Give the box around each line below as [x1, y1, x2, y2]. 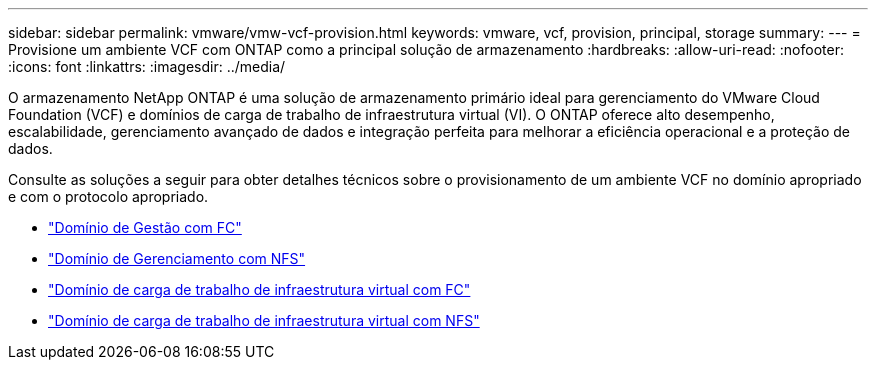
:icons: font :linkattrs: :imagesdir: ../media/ [8, 58, 286, 75]
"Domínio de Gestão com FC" [48, 219, 242, 236]
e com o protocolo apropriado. [8, 188, 209, 205]
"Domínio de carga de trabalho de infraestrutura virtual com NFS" [48, 312, 480, 329]
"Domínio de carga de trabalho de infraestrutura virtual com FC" [48, 281, 471, 298]
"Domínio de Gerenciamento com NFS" [48, 250, 306, 267]
